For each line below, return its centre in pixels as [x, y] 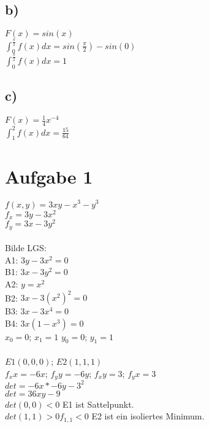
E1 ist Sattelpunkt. [98, 404]
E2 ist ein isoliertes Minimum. [148, 416]
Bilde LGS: [26, 248]
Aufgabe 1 [49, 176]
